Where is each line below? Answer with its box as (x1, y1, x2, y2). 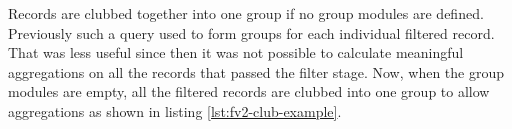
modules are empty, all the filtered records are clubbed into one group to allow (8, 81, 490, 102)
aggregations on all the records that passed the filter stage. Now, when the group (8, 61, 505, 82)
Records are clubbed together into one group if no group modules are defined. (8, 3, 484, 23)
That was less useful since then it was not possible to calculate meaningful (8, 42, 464, 63)
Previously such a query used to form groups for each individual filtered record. (8, 22, 495, 43)
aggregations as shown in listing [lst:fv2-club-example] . (8, 100, 342, 121)
